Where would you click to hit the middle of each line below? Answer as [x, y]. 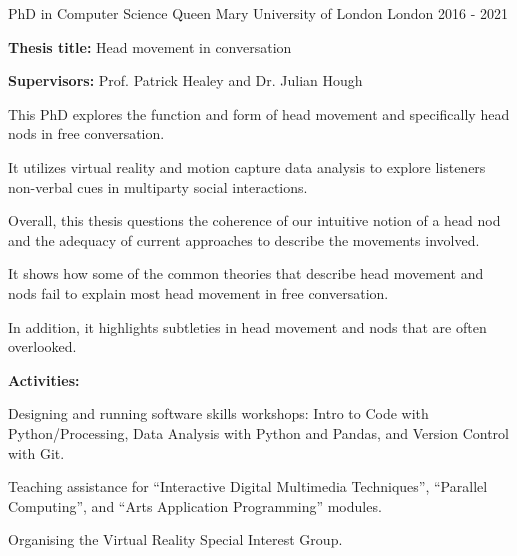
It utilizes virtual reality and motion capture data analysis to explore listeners [247, 166]
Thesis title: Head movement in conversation [150, 46]
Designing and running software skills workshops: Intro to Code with [218, 413]
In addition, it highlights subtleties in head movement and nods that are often [247, 326]
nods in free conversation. [86, 133]
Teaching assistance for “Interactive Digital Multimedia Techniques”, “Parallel [248, 486]
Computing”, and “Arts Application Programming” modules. [195, 505]
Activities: [44, 379]
